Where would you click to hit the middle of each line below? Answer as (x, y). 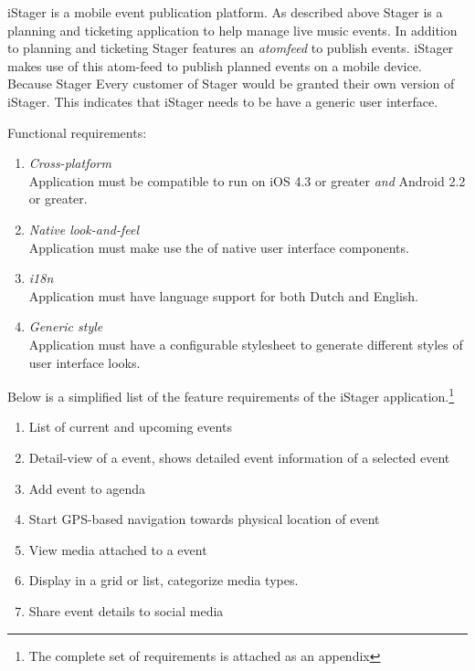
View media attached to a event (118, 549)
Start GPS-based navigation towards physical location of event (204, 519)
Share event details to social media (126, 610)
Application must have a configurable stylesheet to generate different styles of (246, 344)
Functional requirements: (77, 132)
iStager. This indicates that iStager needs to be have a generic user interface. (223, 101)
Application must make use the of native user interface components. (219, 247)
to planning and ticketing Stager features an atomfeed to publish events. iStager (231, 48)
